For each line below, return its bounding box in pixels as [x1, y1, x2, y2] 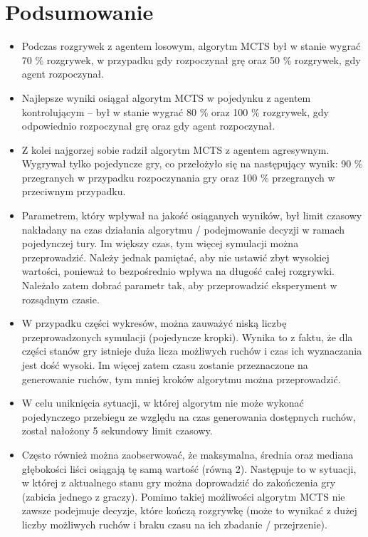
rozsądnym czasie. [21, 291, 100, 306]
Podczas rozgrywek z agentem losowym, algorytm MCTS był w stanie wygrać [21, 38, 361, 53]
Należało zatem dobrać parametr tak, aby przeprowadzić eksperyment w [21, 278, 337, 293]
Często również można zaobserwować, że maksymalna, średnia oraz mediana [21, 447, 354, 462]
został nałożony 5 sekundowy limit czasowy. [21, 423, 213, 438]
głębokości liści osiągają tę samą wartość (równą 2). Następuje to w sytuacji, [21, 461, 357, 476]
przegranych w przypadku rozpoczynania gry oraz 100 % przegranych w [21, 170, 335, 184]
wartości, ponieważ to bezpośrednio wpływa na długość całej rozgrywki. [21, 264, 335, 278]
